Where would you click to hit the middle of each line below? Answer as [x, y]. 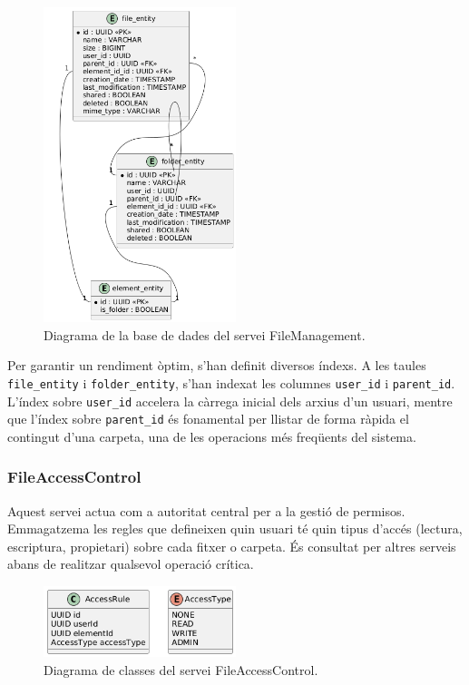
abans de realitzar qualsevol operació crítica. [131, 564]
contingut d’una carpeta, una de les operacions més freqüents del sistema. [212, 436]
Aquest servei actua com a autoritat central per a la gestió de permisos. [206, 510]
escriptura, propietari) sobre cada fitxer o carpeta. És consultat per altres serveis [232, 546]
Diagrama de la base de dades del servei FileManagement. [205, 334]
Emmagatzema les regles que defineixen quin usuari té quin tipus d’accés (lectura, [235, 528]
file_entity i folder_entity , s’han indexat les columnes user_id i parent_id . [231, 382]
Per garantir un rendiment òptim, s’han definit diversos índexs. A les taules [217, 365]
